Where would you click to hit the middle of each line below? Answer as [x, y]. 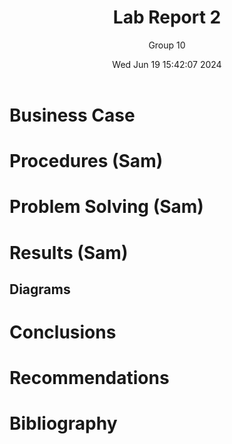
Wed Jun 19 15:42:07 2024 [167, 64]
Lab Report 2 [167, 17]
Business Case [72, 115]
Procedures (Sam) [86, 161]
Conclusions [63, 332]
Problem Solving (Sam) [106, 207]
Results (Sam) [69, 252]
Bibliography [63, 423]
